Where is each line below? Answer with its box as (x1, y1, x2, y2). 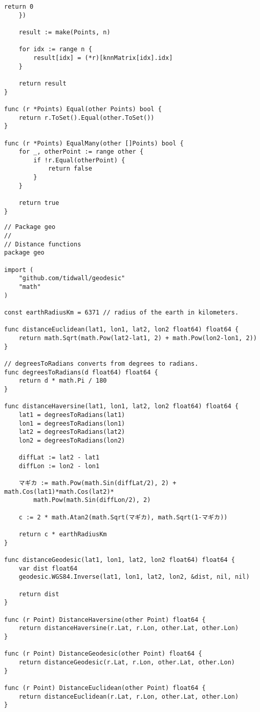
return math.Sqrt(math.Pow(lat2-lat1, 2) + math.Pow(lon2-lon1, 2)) (18, 334, 257, 342)
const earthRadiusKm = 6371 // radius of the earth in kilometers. (4, 308, 239, 316)
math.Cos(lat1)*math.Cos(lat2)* (4, 488, 114, 495)
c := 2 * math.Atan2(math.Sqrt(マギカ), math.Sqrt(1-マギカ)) (18, 513, 228, 521)
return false (48, 165, 92, 173)
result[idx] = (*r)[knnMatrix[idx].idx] (33, 54, 173, 61)
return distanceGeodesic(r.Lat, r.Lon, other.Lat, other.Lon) (18, 658, 235, 666)
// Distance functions (4, 240, 81, 248)
